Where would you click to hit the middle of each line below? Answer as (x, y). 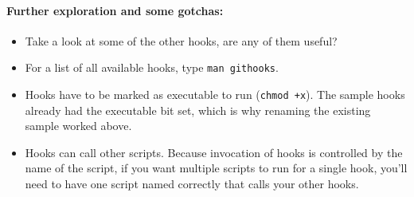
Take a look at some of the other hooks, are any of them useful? (181, 40)
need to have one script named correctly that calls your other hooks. (192, 184)
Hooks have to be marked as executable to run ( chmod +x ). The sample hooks (215, 95)
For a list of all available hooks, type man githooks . (152, 67)
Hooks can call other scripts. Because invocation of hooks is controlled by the (214, 152)
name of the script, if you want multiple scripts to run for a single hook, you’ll (216, 168)
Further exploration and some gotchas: (115, 10)
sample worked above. (78, 126)
